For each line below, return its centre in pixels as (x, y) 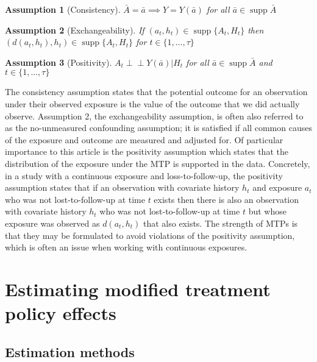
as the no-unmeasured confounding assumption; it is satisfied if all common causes (158, 128)
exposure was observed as (52, 223)
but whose (267, 211)
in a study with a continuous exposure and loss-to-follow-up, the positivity (144, 175)
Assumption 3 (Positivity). (59, 62)
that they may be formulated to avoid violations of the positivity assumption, (150, 235)
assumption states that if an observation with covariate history (122, 187)
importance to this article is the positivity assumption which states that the (147, 151)
